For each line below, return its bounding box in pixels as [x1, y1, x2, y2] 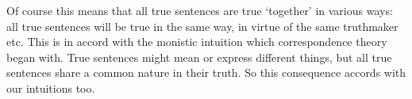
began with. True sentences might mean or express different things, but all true [6, 48, 392, 65]
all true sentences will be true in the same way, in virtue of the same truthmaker [6, 17, 399, 34]
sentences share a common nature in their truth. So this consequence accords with [6, 64, 406, 81]
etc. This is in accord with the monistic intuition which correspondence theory [6, 33, 387, 50]
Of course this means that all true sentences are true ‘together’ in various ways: [6, 2, 393, 18]
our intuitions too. [6, 79, 95, 96]
